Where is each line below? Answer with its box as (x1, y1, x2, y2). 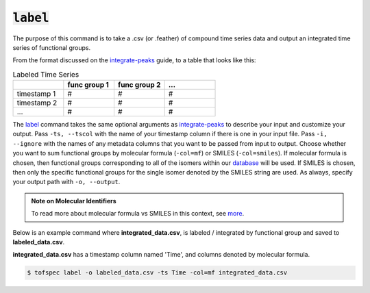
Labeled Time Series (12, 69, 79, 79)
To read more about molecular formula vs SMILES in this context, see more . (31, 209, 245, 218)
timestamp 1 (16, 89, 56, 99)
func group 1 (67, 80, 109, 90)
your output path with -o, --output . (12, 178, 121, 186)
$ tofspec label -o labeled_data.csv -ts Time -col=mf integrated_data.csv (27, 269, 288, 277)
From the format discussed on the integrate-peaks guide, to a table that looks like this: (12, 56, 256, 64)
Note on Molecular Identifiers (31, 196, 116, 205)
